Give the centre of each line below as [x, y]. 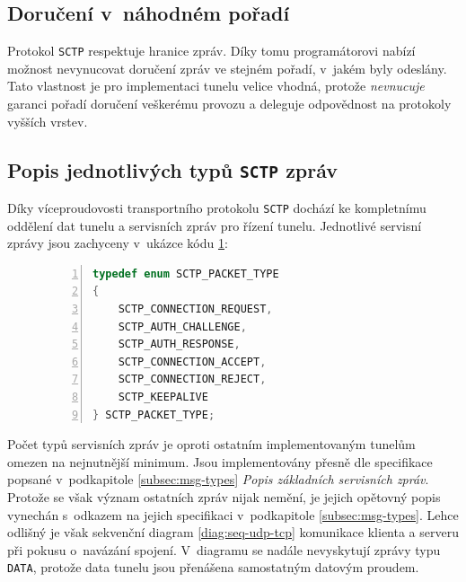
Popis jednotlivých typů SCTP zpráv [173, 169]
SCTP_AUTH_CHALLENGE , [182, 326]
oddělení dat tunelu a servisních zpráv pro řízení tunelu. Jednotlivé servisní [215, 225]
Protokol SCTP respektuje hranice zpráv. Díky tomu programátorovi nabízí [211, 51]
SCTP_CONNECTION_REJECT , [192, 379]
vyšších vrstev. [48, 121]
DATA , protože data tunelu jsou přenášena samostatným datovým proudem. [213, 567]
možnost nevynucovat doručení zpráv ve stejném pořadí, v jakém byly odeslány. [227, 68]
